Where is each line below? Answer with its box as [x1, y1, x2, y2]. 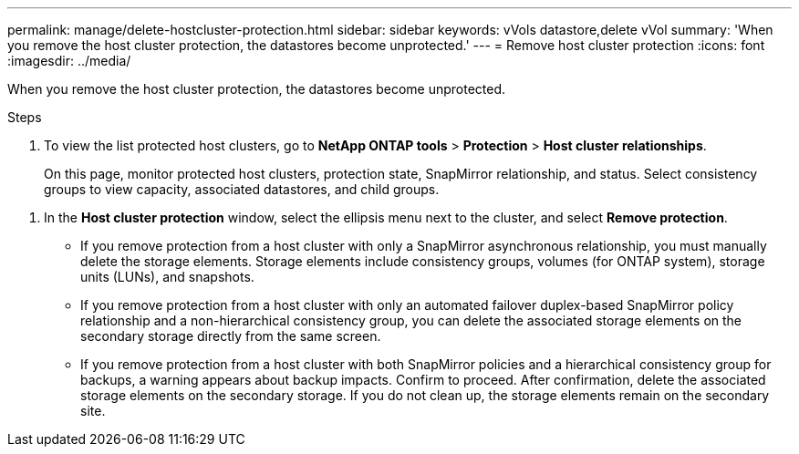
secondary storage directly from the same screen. [80, 328, 381, 344]
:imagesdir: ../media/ [7, 53, 131, 68]
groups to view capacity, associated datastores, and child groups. [44, 181, 440, 197]
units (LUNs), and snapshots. [80, 269, 254, 284]
